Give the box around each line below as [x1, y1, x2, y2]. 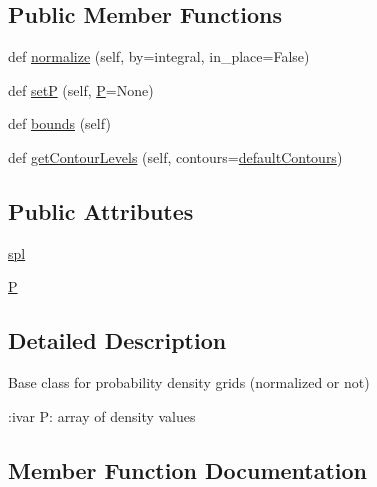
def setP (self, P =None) [8, 79, 154, 100]
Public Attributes [8, 195, 194, 226]
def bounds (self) [8, 113, 111, 134]
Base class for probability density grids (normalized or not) [8, 372, 370, 393]
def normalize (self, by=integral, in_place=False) [8, 46, 310, 67]
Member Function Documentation [8, 454, 368, 485]
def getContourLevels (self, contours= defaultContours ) [8, 146, 343, 167]
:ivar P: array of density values [8, 405, 196, 426]
